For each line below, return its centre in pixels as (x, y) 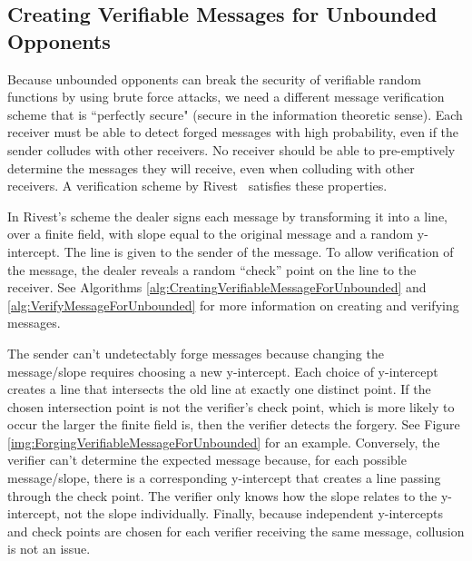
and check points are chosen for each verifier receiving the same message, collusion (236, 531)
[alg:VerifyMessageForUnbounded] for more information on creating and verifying (233, 305)
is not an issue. (49, 549)
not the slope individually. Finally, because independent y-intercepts (254, 513)
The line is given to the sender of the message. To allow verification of (259, 251)
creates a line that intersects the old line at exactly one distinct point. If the (219, 389)
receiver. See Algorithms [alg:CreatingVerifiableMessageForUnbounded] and (217, 287)
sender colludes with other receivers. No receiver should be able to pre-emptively (231, 149)
